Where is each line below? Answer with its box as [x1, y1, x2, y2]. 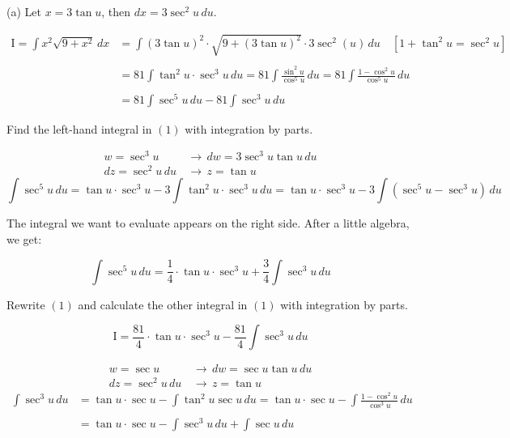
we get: [6, 231, 42, 247]
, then [101, 3, 131, 19]
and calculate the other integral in [78, 296, 248, 313]
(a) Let [6, 3, 41, 19]
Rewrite [6, 296, 45, 313]
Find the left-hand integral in [6, 120, 152, 137]
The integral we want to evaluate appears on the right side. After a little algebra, [6, 215, 410, 232]
